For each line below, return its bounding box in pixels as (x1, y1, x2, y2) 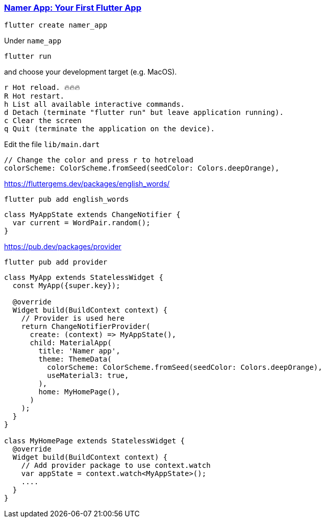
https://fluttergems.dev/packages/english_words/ (4, 179, 170, 188)
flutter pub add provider (4, 258, 108, 267)
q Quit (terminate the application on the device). (4, 125, 215, 133)
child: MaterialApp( (30, 339, 112, 347)
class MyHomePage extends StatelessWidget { (4, 437, 185, 445)
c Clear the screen (4, 116, 82, 125)
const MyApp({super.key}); (12, 281, 120, 290)
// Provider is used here (21, 314, 125, 323)
